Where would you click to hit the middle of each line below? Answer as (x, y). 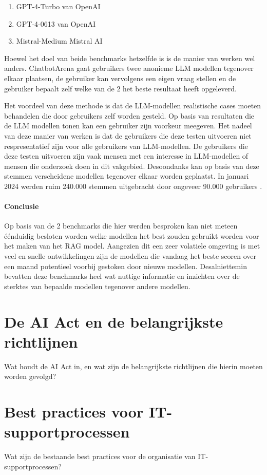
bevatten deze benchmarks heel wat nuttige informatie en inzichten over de (122, 276)
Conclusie (22, 206)
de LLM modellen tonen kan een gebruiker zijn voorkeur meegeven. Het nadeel (128, 126)
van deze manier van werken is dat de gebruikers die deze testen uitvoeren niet (128, 135)
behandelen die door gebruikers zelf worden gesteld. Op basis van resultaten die (129, 115)
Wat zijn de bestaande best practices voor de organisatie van (100, 456)
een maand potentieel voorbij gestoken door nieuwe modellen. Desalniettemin (126, 266)
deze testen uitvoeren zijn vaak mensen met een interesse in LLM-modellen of (126, 156)
